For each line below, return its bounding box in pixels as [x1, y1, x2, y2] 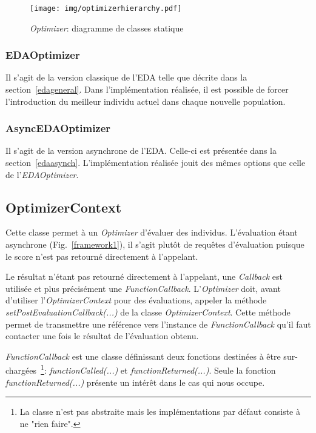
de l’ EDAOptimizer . [5, 168, 79, 180]
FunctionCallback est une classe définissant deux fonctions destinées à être [5, 349, 281, 362]
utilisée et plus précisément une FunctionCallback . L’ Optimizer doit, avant [5, 282, 281, 294]
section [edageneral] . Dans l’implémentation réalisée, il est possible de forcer [5, 83, 289, 96]
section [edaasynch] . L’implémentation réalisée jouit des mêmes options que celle [5, 156, 306, 169]
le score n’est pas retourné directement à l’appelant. [5, 250, 198, 262]
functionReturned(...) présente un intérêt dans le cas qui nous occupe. [5, 375, 265, 388]
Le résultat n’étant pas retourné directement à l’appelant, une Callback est [5, 270, 283, 283]
